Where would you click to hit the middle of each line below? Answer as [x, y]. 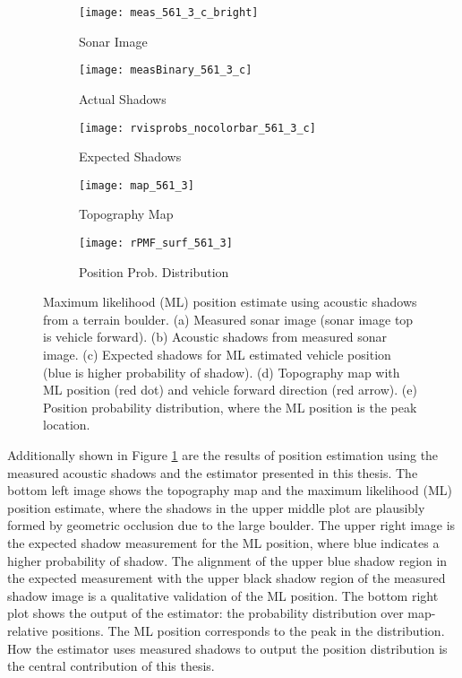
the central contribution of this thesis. [111, 666]
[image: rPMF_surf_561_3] [156, 243]
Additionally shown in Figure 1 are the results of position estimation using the [223, 455]
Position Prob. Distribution [154, 271]
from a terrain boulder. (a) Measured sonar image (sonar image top [228, 319]
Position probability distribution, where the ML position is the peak [230, 407]
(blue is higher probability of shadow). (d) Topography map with [222, 372]
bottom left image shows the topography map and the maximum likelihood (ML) [230, 490]
